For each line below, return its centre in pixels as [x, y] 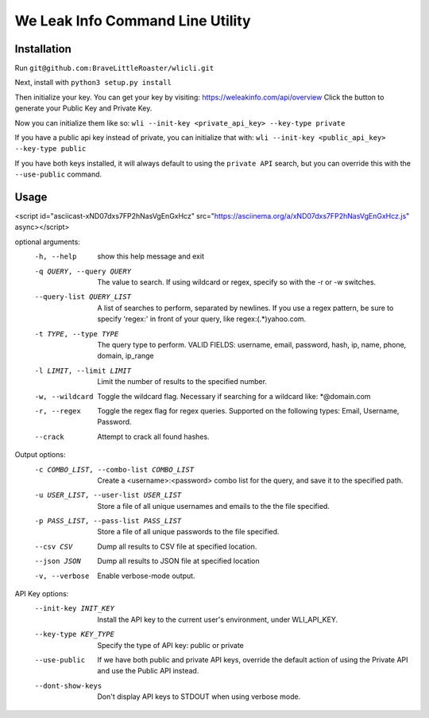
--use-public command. [58, 174]
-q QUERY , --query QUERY [83, 271]
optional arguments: [48, 242]
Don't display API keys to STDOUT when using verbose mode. [199, 697]
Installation [43, 49]
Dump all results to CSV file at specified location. [177, 546]
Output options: [40, 455]
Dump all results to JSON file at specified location [178, 561]
